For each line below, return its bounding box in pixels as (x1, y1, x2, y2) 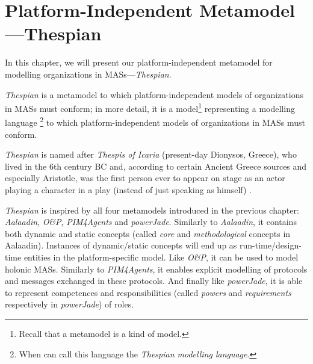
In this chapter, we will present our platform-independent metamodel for (5, 56, 273, 69)
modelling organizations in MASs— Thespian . (5, 67, 172, 80)
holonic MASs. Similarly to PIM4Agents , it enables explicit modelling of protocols (5, 262, 308, 275)
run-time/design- (240, 239, 302, 251)
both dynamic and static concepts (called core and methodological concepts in (5, 227, 291, 239)
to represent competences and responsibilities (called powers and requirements (5, 286, 291, 298)
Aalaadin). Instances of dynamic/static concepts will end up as (5, 239, 237, 251)
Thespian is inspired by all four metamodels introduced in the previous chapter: (5, 203, 299, 216)
